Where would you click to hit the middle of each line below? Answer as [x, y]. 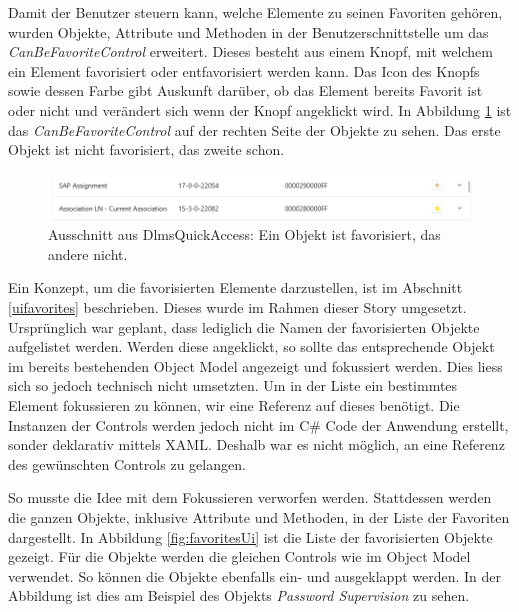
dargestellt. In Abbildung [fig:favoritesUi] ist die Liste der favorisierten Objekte [250, 536]
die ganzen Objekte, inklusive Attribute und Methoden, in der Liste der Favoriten [259, 516]
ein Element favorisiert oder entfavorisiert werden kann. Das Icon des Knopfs [244, 70]
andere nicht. [88, 253]
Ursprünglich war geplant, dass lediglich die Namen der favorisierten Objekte [244, 326]
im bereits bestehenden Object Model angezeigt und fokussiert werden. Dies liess [255, 365]
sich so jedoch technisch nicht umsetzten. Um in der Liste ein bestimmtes [233, 385]
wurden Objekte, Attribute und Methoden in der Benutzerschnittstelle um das [248, 31]
